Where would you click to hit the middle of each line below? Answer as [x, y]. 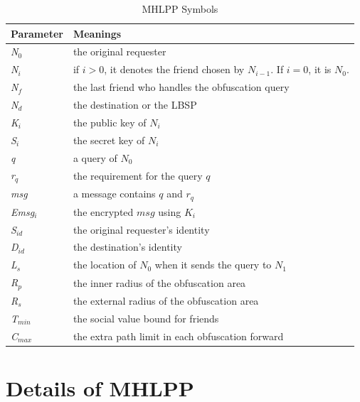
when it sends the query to [213, 265]
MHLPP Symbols [180, 9]
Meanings [97, 33]
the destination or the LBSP [135, 104]
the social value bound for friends [146, 318]
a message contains [114, 194]
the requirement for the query [138, 175]
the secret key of [109, 140]
